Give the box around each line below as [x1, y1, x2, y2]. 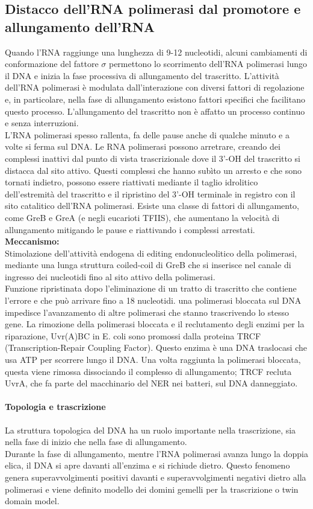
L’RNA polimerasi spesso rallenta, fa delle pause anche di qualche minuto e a [5, 128, 290, 141]
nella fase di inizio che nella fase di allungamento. [5, 435, 187, 448]
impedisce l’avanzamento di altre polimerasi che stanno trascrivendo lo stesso [5, 306, 289, 318]
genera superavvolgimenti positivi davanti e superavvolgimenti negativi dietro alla [5, 470, 306, 483]
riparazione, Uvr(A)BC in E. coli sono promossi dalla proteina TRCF [5, 329, 261, 342]
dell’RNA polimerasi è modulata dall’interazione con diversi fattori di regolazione [5, 81, 305, 94]
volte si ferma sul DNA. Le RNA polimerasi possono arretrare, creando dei [5, 140, 280, 153]
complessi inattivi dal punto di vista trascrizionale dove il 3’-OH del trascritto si [5, 152, 301, 164]
